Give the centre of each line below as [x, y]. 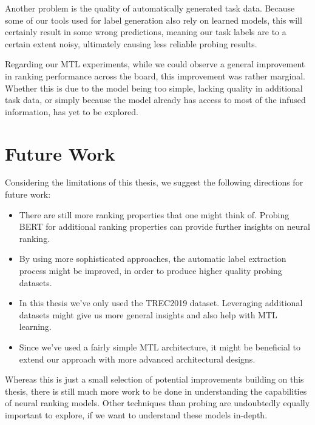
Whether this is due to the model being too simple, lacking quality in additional [154, 88]
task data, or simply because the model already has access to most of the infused [155, 100]
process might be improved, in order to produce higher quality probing [151, 271]
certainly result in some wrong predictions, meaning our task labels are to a [146, 32]
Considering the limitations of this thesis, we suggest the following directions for [154, 182]
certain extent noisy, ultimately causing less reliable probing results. [131, 43]
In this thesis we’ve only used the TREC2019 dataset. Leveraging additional [161, 303]
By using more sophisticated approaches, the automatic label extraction [153, 259]
